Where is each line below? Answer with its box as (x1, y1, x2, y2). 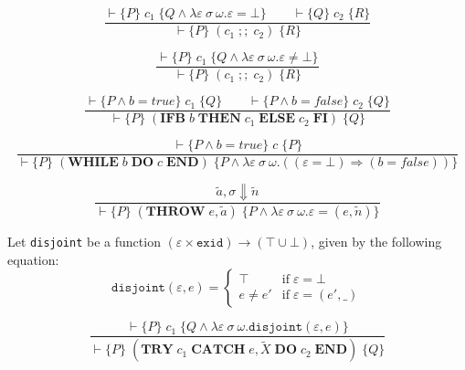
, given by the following (311, 232, 442, 251)
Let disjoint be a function (7, 232, 161, 251)
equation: (7, 249, 59, 269)
